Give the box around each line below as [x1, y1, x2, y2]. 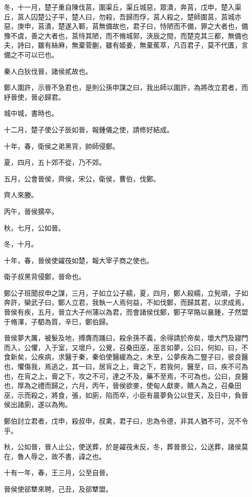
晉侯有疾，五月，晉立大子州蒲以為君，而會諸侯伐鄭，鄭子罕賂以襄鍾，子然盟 [4, 307, 248, 317]
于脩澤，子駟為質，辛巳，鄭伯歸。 [4, 316, 112, 326]
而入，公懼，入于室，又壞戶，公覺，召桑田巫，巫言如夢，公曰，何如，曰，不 [4, 342, 248, 352]
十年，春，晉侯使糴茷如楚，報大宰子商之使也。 [4, 255, 153, 265]
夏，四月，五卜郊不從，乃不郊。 [4, 157, 106, 167]
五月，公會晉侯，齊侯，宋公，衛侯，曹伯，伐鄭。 [4, 173, 160, 183]
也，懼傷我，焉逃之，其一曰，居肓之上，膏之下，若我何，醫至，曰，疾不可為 [4, 361, 248, 372]
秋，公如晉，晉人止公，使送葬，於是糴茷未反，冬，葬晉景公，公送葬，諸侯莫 [4, 442, 248, 452]
